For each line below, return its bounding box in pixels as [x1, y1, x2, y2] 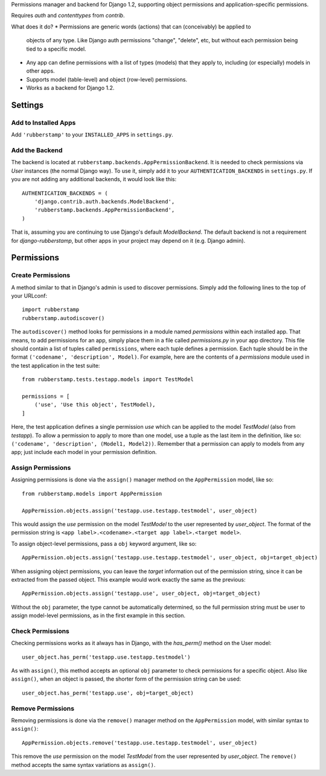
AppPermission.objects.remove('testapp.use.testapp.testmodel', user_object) [22, 739, 258, 746]
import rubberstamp [22, 306, 80, 313]
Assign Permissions [11, 464, 71, 472]
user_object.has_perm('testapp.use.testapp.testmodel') [22, 653, 191, 661]
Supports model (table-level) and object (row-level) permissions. [26, 75, 187, 83]
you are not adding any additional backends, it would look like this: [11, 176, 177, 183]
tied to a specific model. [26, 45, 87, 53]
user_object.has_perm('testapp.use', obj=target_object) [22, 689, 194, 696]
